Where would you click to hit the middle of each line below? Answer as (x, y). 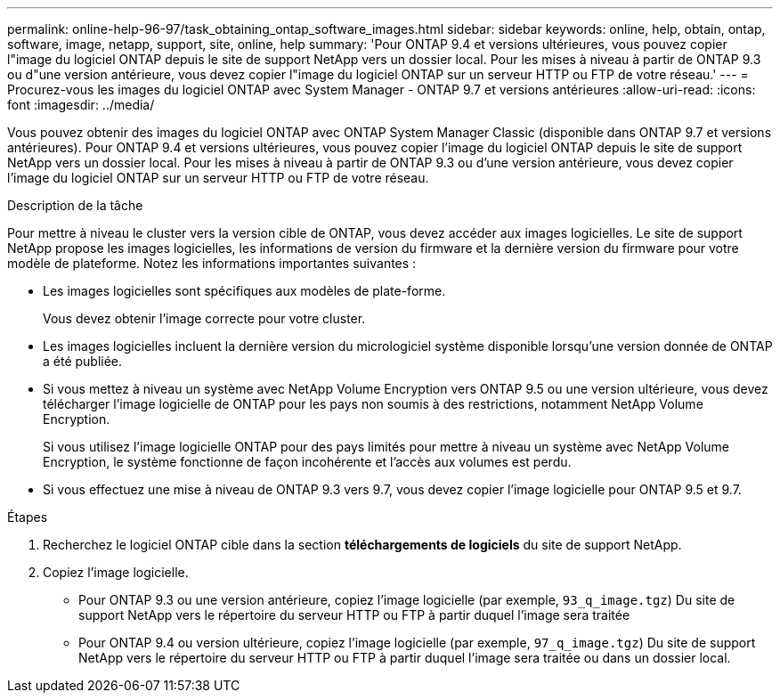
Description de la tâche (75, 205)
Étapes (28, 517)
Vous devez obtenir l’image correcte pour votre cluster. (204, 318)
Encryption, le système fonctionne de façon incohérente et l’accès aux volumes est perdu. (307, 462)
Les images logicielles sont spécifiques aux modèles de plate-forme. (244, 291)
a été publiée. (83, 361)
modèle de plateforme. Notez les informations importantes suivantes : (212, 263)
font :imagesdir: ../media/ (81, 105)
